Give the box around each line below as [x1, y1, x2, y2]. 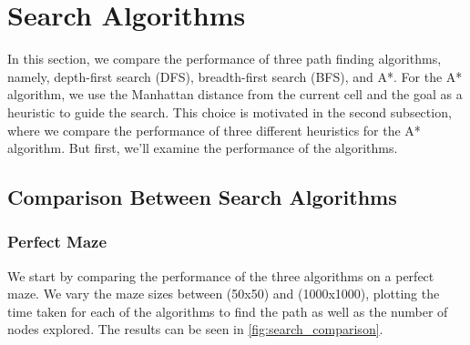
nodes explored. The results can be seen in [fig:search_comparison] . [7, 320, 383, 339]
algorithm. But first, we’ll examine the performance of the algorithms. [7, 138, 398, 157]
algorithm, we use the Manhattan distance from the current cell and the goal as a [7, 85, 463, 104]
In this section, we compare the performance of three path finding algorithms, [7, 49, 442, 68]
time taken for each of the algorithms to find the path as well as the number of [7, 301, 448, 320]
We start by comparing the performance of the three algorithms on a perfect [7, 266, 434, 285]
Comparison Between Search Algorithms [7, 183, 397, 211]
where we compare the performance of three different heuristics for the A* [7, 120, 421, 139]
